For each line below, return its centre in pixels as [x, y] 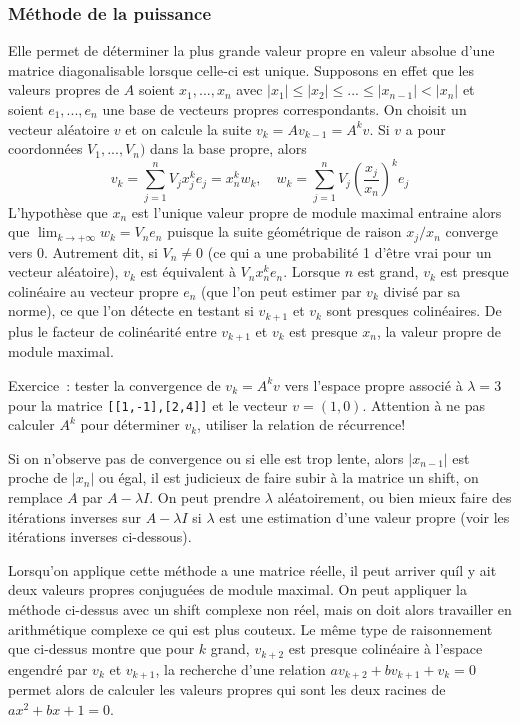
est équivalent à [188, 271]
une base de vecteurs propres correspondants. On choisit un [284, 109]
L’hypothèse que [58, 211]
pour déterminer [130, 424]
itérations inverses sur [75, 516]
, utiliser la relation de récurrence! [301, 424]
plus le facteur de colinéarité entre [112, 330]
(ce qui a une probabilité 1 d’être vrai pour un [349, 251]
